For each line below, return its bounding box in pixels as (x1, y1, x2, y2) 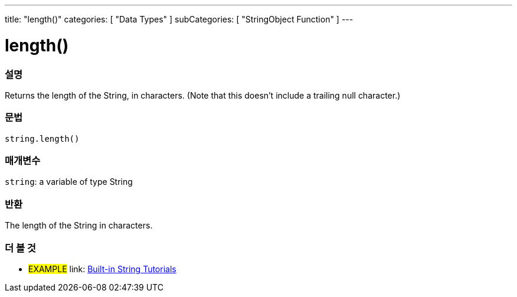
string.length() (5, 133, 80, 143)
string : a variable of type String (5, 177, 133, 187)
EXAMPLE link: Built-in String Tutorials (28, 263, 176, 274)
